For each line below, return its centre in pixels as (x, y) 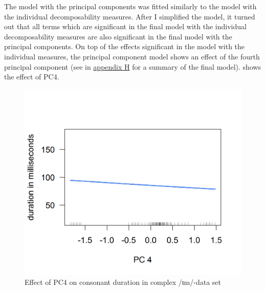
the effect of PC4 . (32, 77)
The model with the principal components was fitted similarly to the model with (130, 6)
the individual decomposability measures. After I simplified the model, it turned (130, 16)
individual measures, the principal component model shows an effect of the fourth (132, 56)
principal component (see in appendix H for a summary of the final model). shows (133, 66)
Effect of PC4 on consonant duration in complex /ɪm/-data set (123, 282)
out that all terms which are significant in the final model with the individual (125, 26)
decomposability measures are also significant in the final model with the (118, 36)
